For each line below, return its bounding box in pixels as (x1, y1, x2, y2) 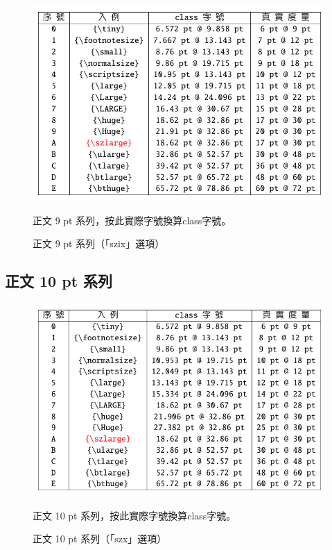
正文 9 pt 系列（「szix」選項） (33, 236, 165, 251)
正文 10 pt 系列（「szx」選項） (33, 531, 167, 546)
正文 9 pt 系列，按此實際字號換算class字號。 (33, 212, 231, 227)
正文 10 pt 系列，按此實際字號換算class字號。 (33, 508, 236, 522)
